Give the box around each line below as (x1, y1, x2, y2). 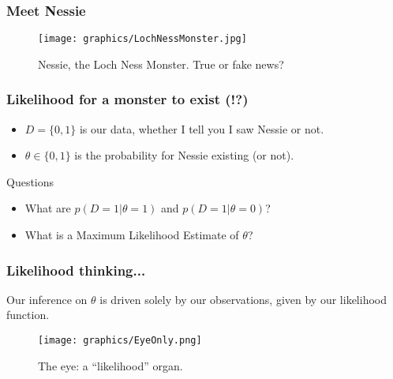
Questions (6, 173, 54, 189)
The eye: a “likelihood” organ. (38, 357, 183, 373)
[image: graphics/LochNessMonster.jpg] (38, 33, 247, 45)
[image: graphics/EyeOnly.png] (38, 335, 202, 347)
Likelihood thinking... (6, 260, 146, 280)
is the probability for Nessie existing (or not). (74, 147, 294, 163)
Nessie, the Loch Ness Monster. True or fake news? (38, 55, 284, 72)
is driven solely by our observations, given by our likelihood (99, 291, 387, 307)
